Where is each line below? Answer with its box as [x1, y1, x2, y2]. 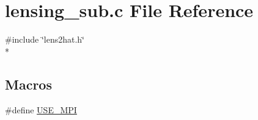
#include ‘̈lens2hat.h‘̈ [5, 33, 84, 46]
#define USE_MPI [5, 103, 77, 116]
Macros [5, 74, 52, 93]
